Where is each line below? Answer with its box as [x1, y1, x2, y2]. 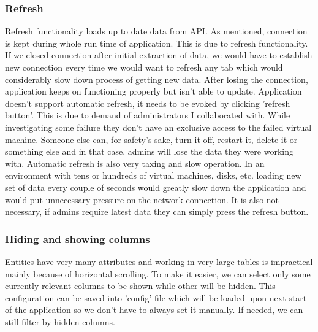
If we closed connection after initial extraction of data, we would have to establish [5, 48, 312, 61]
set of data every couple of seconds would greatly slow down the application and [5, 180, 306, 193]
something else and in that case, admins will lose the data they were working [5, 145, 293, 158]
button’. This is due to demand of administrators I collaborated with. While [5, 109, 290, 122]
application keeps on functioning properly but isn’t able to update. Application [5, 85, 302, 98]
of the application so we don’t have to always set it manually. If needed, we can [5, 303, 303, 316]
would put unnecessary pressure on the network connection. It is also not [5, 193, 279, 206]
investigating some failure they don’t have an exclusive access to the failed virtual [5, 120, 312, 133]
